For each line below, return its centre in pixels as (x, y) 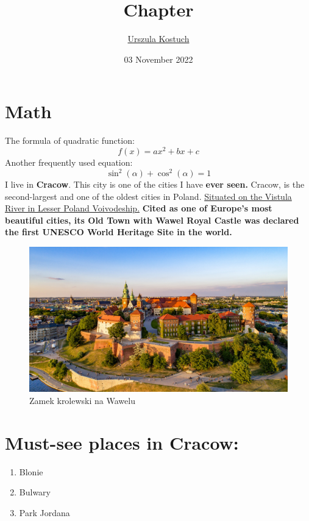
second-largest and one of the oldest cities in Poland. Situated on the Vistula (148, 196)
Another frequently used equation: (69, 162)
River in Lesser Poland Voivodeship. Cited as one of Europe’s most (139, 208)
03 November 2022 (158, 59)
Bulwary (35, 492)
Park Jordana (44, 512)
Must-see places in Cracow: (122, 442)
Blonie (31, 471)
